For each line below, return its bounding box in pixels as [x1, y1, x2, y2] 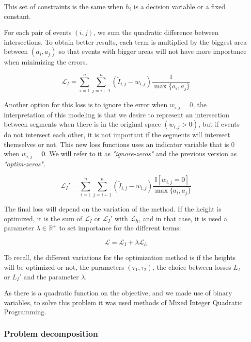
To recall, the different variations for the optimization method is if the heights [4, 252, 235, 262]
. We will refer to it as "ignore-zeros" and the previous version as [45, 148, 237, 159]
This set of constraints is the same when [4, 1, 124, 11]
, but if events [198, 119, 240, 129]
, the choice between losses [152, 261, 231, 272]
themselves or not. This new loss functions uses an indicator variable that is [4, 139, 229, 149]
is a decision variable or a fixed [133, 1, 226, 11]
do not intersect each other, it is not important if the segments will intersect [4, 130, 230, 140]
